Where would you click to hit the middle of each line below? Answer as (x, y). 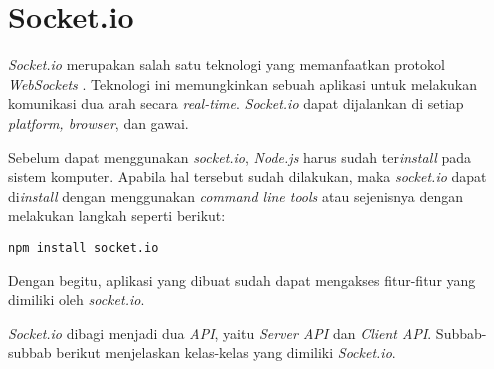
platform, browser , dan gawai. (98, 122)
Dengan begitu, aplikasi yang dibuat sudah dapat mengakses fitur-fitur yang (242, 279)
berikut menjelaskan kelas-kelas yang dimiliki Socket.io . (226, 352)
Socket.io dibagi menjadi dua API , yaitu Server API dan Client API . (220, 332)
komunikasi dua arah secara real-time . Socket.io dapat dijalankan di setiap (236, 103)
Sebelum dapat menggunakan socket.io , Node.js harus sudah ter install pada (240, 156)
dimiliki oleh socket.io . (76, 299)
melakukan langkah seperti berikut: (117, 215)
